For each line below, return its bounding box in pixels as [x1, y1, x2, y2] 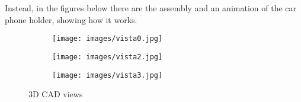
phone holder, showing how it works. [5, 13, 137, 26]
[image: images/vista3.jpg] [52, 71, 163, 79]
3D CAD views [28, 88, 83, 100]
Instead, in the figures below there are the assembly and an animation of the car [5, 2, 297, 14]
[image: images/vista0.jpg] [52, 34, 163, 43]
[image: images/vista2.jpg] [52, 52, 163, 61]
